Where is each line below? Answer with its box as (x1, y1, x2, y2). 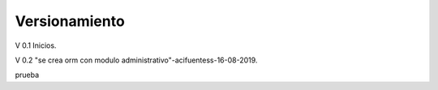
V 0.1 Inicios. (15, 41, 57, 50)
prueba (15, 70, 40, 80)
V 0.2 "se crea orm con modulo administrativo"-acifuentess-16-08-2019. (15, 55, 258, 65)
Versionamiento (15, 12, 125, 30)
